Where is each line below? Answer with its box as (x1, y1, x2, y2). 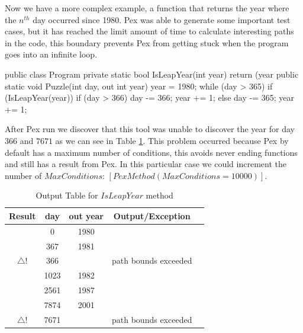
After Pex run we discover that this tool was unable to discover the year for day (5, 123, 295, 135)
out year (69, 209, 104, 222)
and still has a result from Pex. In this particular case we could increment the (5, 158, 286, 170)
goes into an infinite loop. (5, 48, 98, 60)
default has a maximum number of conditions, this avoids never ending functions (5, 146, 298, 158)
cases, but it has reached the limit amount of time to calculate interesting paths (5, 25, 294, 37)
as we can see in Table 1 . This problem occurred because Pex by (55, 134, 289, 146)
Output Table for (36, 189, 98, 201)
